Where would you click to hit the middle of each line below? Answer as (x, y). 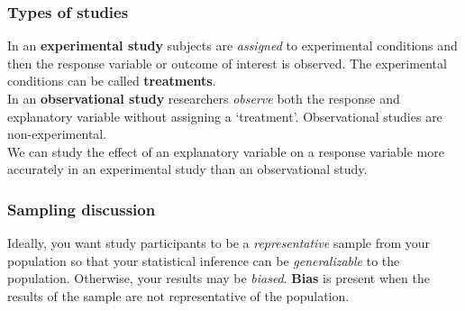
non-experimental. (57, 134)
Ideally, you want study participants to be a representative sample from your (219, 243)
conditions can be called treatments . (112, 81)
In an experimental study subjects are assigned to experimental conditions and (232, 46)
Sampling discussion (82, 209)
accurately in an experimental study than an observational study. (187, 169)
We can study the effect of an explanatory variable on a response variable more (226, 151)
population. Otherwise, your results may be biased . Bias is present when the (219, 278)
